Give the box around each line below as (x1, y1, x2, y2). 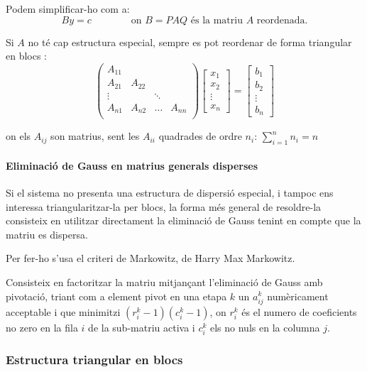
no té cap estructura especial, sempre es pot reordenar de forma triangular (28, 34, 352, 49)
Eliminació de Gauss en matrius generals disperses (6, 158, 258, 173)
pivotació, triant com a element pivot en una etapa (6, 288, 227, 303)
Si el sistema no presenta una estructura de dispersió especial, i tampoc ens (6, 185, 334, 199)
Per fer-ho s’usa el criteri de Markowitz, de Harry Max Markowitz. (6, 251, 295, 266)
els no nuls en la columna (209, 319, 320, 334)
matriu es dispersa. (6, 226, 88, 241)
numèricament (267, 288, 329, 303)
